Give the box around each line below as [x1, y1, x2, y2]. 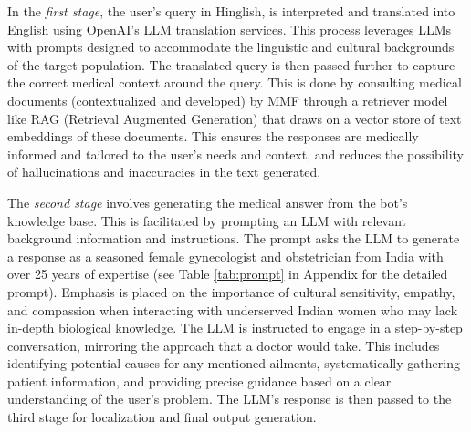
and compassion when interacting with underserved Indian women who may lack [7, 300, 458, 319]
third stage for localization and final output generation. [7, 407, 317, 427]
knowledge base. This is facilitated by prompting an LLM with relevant [7, 211, 407, 230]
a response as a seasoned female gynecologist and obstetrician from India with [7, 246, 444, 265]
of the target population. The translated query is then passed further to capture [7, 55, 455, 74]
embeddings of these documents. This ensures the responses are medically [7, 127, 419, 146]
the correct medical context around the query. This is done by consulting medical [7, 73, 462, 92]
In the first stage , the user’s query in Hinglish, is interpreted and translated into [7, 2, 455, 20]
